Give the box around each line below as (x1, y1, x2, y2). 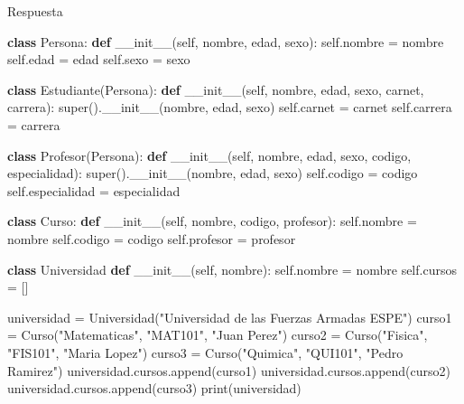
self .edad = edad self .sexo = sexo (7, 50, 190, 69)
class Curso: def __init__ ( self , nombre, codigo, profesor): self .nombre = (7, 211, 417, 230)
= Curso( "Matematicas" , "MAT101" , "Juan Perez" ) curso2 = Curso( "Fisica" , (7, 325, 428, 344)
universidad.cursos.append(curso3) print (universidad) (7, 379, 302, 398)
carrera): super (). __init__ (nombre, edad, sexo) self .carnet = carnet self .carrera (7, 98, 452, 117)
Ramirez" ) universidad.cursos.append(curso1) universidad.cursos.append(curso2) (7, 361, 450, 380)
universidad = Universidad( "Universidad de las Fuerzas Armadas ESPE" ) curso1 (7, 307, 452, 326)
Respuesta (7, 2, 63, 20)
